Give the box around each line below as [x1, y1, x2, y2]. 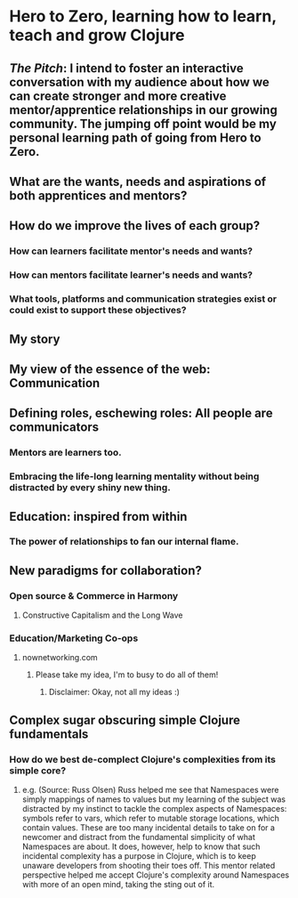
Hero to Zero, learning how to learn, [9, 6, 278, 27]
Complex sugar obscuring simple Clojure [9, 712, 240, 727]
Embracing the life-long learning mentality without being [9, 470, 260, 482]
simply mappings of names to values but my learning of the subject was [21, 794, 286, 805]
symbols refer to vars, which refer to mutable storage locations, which [21, 813, 280, 824]
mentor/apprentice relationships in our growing [9, 102, 278, 117]
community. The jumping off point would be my [9, 116, 278, 131]
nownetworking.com [21, 652, 98, 663]
